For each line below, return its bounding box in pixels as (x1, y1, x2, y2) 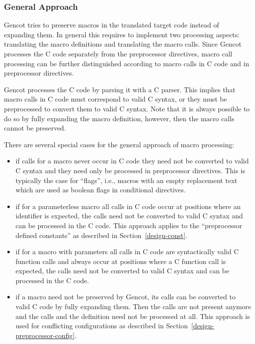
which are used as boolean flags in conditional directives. (15, 185, 186, 195)
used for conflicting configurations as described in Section (15, 320, 188, 331)
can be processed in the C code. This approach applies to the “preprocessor (15, 220, 242, 230)
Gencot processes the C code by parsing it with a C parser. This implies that (4, 84, 236, 94)
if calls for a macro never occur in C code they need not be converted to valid (15, 156, 249, 166)
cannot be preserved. (4, 123, 66, 133)
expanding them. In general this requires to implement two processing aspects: (4, 29, 240, 39)
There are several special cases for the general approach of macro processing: (4, 139, 234, 149)
